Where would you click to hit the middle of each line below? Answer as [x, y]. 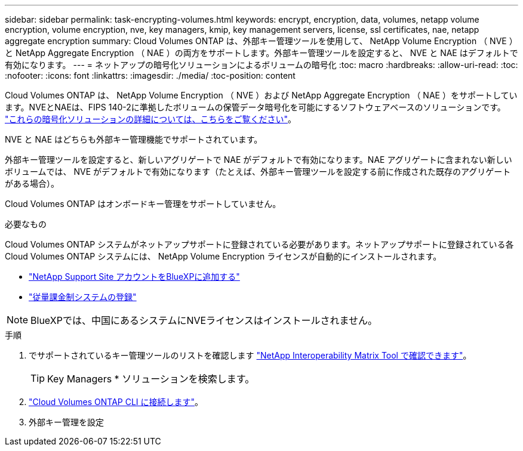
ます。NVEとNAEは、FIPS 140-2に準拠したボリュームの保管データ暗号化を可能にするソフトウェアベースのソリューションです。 [255, 107]
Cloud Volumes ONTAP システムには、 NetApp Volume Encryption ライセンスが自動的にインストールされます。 [223, 256]
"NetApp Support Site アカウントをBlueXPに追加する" [134, 277]
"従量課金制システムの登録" [83, 297]
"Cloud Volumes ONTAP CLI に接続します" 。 [116, 402]
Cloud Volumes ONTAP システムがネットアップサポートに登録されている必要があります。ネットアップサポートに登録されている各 [259, 244]
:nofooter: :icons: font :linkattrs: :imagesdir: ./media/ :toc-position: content [150, 75]
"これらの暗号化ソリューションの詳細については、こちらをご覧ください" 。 [151, 119]
